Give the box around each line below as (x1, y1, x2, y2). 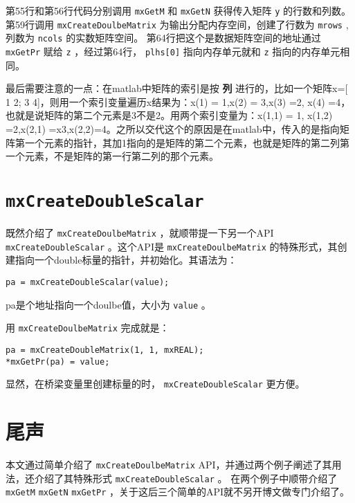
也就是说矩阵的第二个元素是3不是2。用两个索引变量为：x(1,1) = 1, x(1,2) (6, 108, 333, 122)
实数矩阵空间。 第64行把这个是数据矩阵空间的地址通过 (75, 30, 321, 45)
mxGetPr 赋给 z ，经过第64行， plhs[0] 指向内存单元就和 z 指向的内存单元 (6, 44, 340, 58)
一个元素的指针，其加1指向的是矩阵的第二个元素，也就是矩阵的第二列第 (24, 135, 349, 149)
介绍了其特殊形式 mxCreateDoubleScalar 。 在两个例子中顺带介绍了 (34, 470, 338, 485)
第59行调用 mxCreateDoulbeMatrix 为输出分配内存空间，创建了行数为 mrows (6, 17, 343, 31)
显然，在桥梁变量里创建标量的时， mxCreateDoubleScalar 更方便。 (6, 376, 305, 391)
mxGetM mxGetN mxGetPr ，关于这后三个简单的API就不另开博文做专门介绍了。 (6, 484, 350, 499)
